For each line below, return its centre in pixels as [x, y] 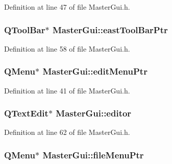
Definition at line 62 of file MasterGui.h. [67, 132]
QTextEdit [26, 113]
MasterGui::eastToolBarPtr [110, 29]
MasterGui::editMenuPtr [95, 71]
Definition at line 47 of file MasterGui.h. [67, 7]
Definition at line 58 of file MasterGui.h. [67, 48]
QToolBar [25, 29]
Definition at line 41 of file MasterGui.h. [67, 90]
